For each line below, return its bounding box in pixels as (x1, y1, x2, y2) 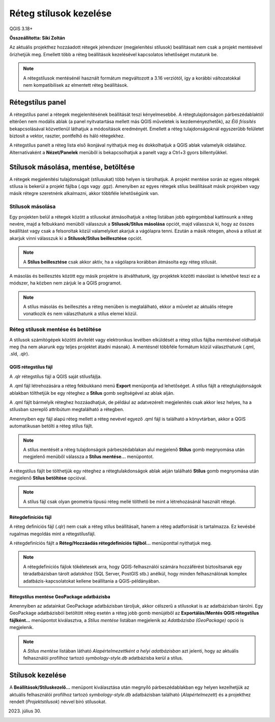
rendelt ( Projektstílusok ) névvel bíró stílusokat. (9, 699, 107, 705)
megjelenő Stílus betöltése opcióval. (9, 475, 87, 481)
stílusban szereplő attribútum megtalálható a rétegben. (9, 406, 124, 413)
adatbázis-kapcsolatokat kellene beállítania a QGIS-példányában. (23, 577, 160, 584)
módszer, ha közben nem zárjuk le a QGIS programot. (9, 280, 122, 286)
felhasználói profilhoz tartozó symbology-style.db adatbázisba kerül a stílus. (23, 655, 183, 661)
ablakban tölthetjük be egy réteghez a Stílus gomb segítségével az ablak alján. (9, 390, 175, 396)
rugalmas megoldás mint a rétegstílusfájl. (9, 531, 96, 537)
